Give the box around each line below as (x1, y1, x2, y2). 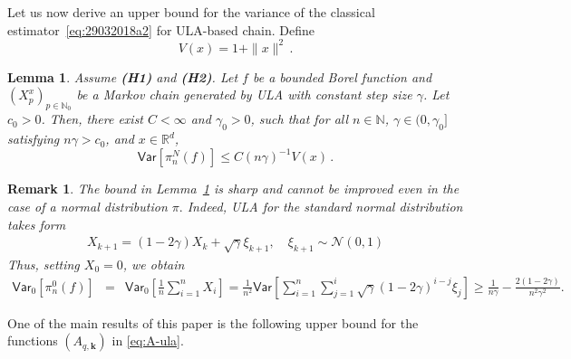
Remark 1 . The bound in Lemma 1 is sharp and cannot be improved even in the (7, 179, 460, 198)
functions (7, 331, 58, 350)
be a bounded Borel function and (252, 67, 432, 86)
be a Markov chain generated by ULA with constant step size (76, 85, 412, 104)
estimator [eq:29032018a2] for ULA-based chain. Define (7, 20, 315, 39)
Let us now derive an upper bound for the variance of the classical (7, 3, 375, 21)
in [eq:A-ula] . (111, 331, 184, 350)
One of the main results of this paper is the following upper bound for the (7, 313, 419, 332)
